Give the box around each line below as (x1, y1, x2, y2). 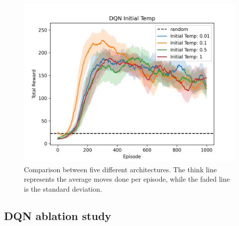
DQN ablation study (4, 208, 112, 223)
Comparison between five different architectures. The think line (24, 164, 217, 174)
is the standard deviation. (24, 183, 102, 194)
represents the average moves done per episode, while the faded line (24, 174, 230, 184)
